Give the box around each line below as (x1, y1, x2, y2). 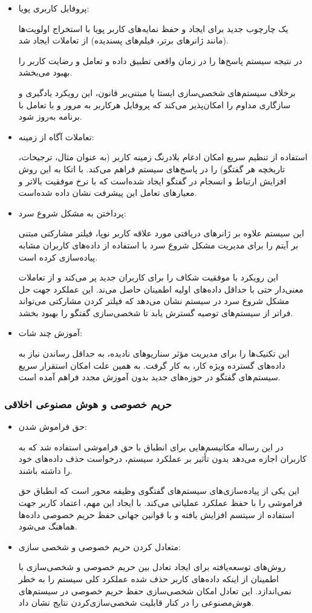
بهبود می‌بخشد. (18, 66, 73, 79)
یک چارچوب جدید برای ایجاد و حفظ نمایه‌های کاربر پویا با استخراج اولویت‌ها (18, 22, 288, 34)
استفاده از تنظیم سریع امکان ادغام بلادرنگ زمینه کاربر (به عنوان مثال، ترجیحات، (18, 151, 308, 163)
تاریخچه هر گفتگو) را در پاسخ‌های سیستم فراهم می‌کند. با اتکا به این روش (18, 162, 285, 175)
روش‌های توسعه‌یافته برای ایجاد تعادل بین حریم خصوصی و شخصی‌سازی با (18, 560, 286, 573)
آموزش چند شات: (18, 326, 82, 339)
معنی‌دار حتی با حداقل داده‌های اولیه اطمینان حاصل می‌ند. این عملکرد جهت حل (18, 282, 304, 295)
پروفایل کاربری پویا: (18, 2, 89, 14)
